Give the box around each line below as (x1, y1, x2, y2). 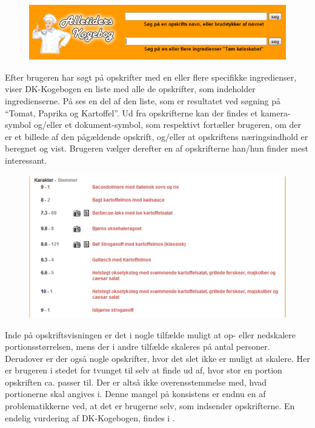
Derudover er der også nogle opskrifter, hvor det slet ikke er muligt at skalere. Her (5, 352, 310, 364)
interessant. (5, 153, 47, 166)
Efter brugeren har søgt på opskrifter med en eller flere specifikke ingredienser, (5, 70, 297, 83)
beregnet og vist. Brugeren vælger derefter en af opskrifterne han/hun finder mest (5, 142, 308, 155)
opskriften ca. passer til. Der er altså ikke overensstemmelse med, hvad (5, 375, 267, 388)
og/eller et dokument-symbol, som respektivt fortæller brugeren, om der (33, 118, 302, 131)
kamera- (260, 106, 291, 119)
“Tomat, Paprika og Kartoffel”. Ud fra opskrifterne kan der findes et (5, 106, 258, 119)
